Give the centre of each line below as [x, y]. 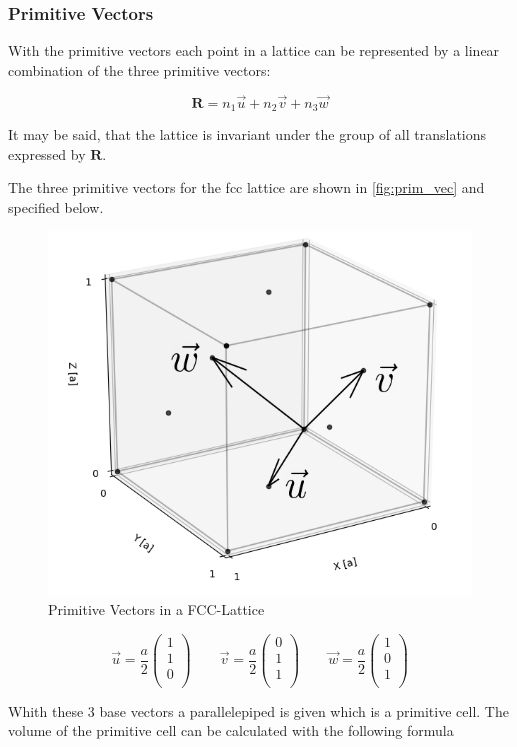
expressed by [47, 153]
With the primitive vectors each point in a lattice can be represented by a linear [254, 50]
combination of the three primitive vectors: [139, 69]
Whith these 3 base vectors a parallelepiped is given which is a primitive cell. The [258, 710]
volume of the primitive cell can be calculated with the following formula [231, 730]
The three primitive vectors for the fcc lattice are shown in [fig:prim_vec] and [246, 187]
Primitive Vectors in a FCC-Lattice [156, 608]
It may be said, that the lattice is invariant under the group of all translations [247, 134]
